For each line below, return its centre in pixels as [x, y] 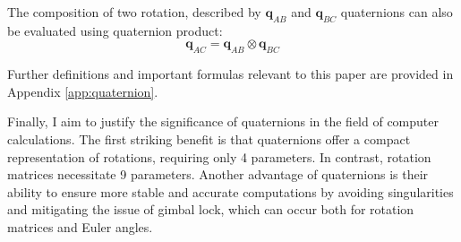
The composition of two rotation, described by [134, 12]
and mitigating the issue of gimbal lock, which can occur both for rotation [211, 209]
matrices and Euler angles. [80, 226]
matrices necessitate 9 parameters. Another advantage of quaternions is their [218, 174]
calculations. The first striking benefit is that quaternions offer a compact [209, 138]
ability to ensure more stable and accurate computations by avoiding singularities [230, 191]
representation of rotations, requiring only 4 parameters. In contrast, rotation [219, 156]
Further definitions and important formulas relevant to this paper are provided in [230, 74]
